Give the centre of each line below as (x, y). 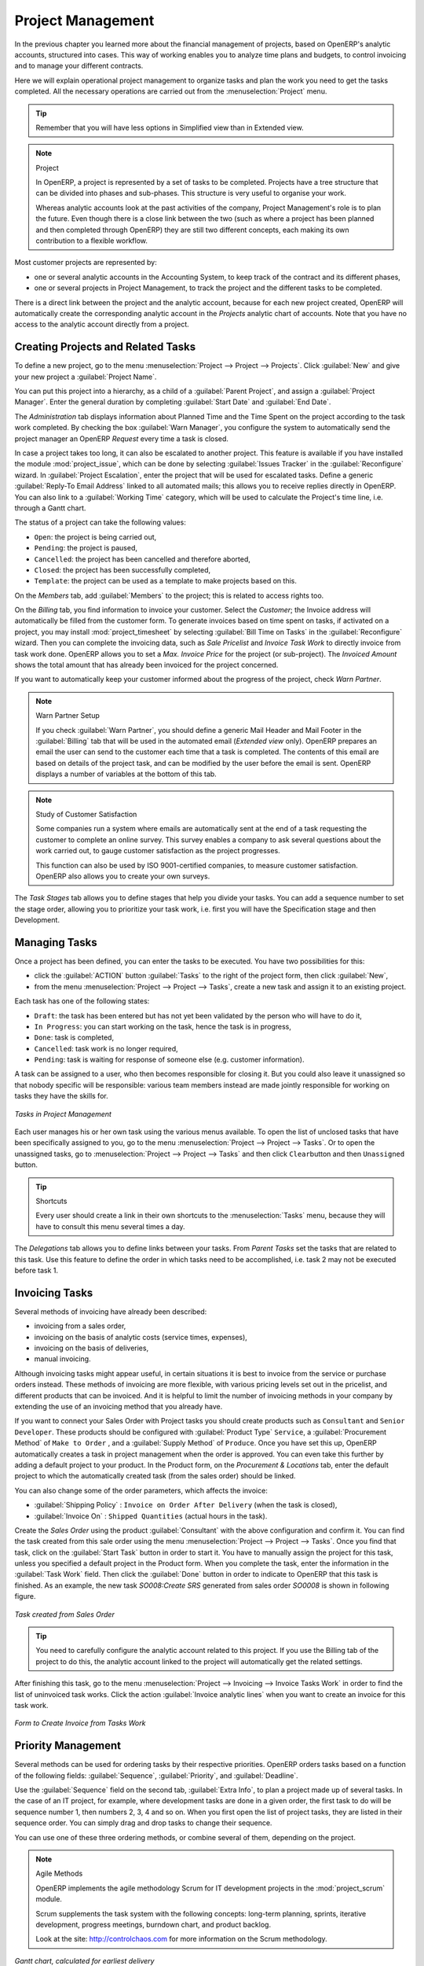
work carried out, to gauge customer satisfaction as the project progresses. (158, 851)
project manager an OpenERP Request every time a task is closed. (122, 438)
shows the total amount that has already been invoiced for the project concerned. (146, 665)
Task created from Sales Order (65, 1614)
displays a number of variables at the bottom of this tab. (126, 774)
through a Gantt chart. (50, 508)
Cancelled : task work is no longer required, (106, 1048)
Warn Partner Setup (68, 716)
